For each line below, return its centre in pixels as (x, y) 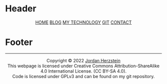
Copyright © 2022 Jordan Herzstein (83, 60)
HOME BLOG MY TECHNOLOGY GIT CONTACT (83, 22)
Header (21, 9)
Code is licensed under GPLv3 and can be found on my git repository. (83, 76)
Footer (19, 42)
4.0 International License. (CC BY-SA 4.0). (83, 71)
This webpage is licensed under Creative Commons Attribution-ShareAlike (83, 66)
